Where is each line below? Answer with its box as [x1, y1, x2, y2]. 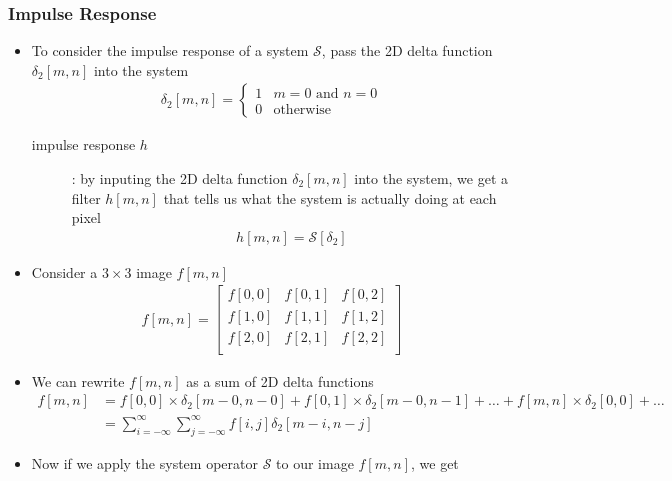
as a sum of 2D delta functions [186, 370, 374, 391]
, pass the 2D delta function [321, 40, 493, 61]
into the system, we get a [354, 168, 509, 189]
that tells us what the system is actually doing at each [163, 187, 497, 208]
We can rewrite [31, 370, 125, 391]
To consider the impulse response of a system [31, 40, 309, 61]
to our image [276, 452, 354, 473]
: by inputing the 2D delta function [71, 168, 288, 189]
